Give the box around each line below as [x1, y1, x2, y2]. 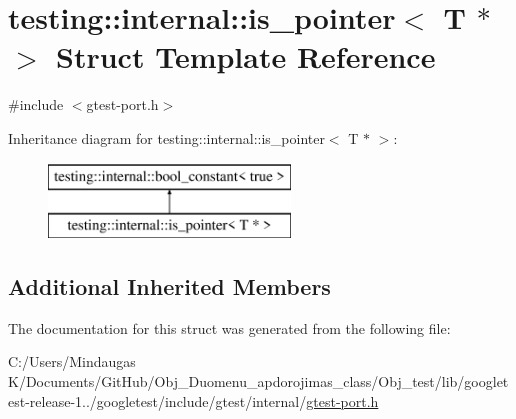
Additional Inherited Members [8, 271, 331, 302]
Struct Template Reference [56, 36, 436, 77]
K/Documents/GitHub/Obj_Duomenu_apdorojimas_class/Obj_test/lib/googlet [8, 371, 509, 392]
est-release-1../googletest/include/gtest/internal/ [8, 390, 307, 411]
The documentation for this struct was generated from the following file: [8, 317, 451, 338]
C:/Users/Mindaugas [8, 351, 136, 372]
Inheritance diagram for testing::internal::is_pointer [8, 127, 325, 148]
